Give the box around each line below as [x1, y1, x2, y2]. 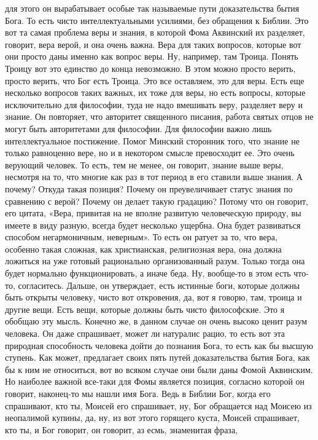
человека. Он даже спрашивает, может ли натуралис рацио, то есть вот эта [5, 327, 285, 340]
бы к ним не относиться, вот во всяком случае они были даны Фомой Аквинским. [5, 363, 313, 375]
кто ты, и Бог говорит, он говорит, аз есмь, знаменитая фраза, [5, 423, 238, 436]
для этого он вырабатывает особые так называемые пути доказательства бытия [5, 2, 300, 14]
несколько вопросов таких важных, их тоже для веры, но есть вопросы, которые [5, 86, 306, 99]
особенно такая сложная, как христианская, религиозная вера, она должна [5, 242, 282, 255]
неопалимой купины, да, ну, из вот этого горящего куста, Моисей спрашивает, [5, 411, 300, 424]
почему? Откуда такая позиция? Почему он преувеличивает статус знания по [5, 182, 293, 195]
